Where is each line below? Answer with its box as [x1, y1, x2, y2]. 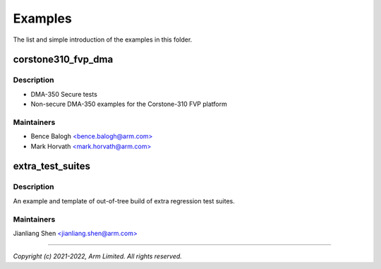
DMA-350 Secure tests [30, 90, 98, 98]
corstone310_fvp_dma [13, 54, 114, 66]
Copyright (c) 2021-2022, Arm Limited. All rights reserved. [13, 252, 183, 261]
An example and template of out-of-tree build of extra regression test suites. [13, 196, 236, 205]
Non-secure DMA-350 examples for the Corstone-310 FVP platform [30, 100, 227, 109]
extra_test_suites [13, 160, 91, 172]
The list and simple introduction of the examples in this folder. [13, 35, 193, 44]
